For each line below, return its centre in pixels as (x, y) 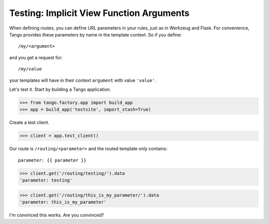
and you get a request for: (36, 57)
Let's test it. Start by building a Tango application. (60, 89)
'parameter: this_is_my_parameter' (63, 202)
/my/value (30, 69)
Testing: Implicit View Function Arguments (99, 13)
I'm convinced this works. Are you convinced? (57, 215)
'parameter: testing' (46, 180)
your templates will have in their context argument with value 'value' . (83, 80)
